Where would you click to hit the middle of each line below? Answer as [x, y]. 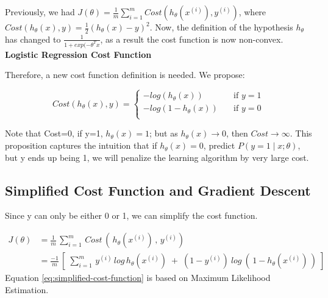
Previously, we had [40, 12]
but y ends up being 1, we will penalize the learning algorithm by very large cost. [157, 157]
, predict [219, 145]
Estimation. [27, 289]
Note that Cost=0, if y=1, [54, 133]
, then [237, 133]
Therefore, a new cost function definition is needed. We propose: [125, 75]
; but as [163, 133]
